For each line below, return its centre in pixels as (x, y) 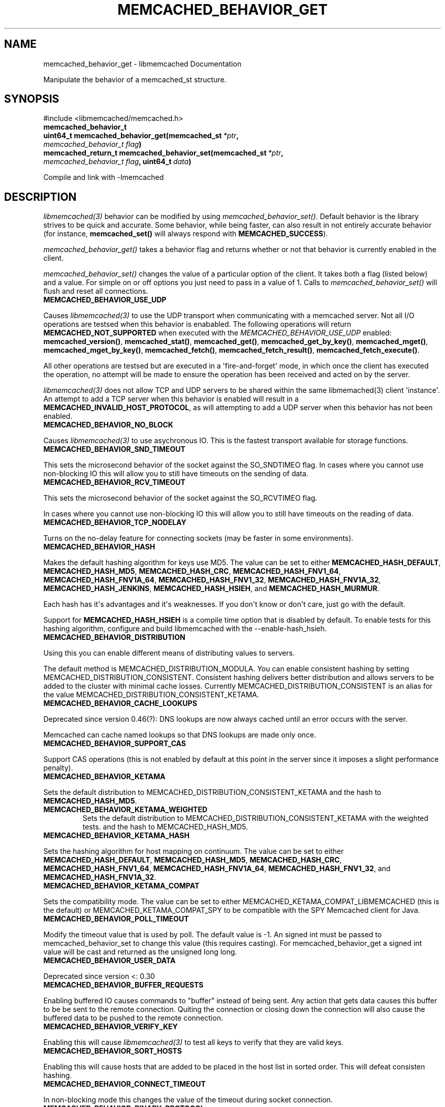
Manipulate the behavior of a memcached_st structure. (135, 79)
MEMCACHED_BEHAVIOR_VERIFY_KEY (110, 1027)
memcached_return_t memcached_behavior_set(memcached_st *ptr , (163, 153)
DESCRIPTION (40, 197)
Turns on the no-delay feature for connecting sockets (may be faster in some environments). (198, 538)
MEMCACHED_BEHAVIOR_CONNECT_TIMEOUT (124, 1084)
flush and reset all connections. (96, 291)
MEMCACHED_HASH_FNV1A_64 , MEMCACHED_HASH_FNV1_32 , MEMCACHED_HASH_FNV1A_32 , (212, 580)
